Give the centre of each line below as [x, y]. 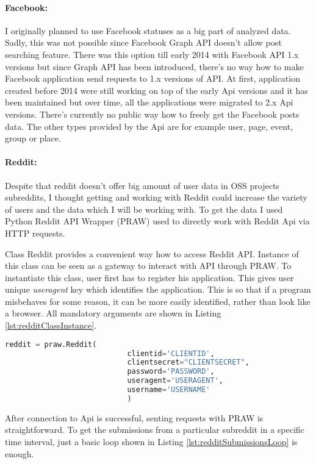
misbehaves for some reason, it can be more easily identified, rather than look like [158, 301]
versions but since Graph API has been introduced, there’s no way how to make [154, 66]
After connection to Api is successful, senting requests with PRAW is [134, 417]
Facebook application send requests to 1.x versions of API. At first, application [153, 78]
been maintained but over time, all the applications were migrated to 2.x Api [149, 102]
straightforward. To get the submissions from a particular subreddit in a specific [155, 430]
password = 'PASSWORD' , [171, 372]
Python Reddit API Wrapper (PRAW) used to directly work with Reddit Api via [157, 221]
